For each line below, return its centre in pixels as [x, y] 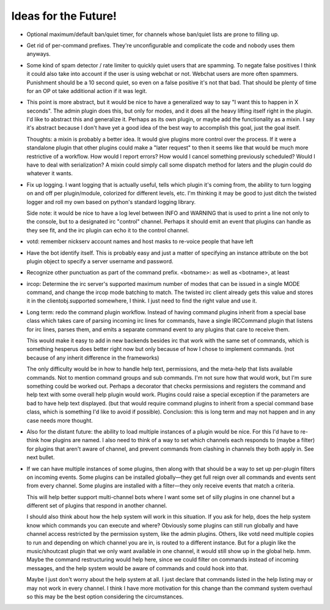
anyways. [39, 54]
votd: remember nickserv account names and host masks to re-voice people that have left [140, 241]
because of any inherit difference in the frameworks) [93, 358]
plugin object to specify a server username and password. [100, 261]
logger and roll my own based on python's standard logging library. [111, 201]
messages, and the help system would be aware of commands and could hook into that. [137, 568]
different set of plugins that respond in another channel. [97, 506]
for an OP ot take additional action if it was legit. [87, 91]
